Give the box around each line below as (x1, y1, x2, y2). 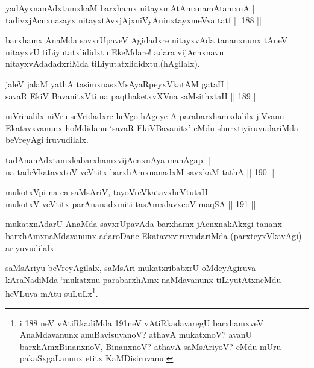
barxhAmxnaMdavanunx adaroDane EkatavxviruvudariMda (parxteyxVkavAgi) (5, 229, 302, 242)
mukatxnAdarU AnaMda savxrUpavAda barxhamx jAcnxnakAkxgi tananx (5, 217, 282, 230)
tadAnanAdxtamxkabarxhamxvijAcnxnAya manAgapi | (5, 153, 211, 166)
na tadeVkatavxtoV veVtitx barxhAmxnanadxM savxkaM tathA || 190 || (5, 165, 275, 178)
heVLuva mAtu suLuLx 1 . (5, 285, 98, 299)
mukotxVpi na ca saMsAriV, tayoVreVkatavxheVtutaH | (5, 186, 213, 198)
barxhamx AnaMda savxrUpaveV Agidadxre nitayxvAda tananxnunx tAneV (5, 34, 288, 46)
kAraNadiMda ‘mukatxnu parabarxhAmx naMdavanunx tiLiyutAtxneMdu (5, 273, 281, 285)
